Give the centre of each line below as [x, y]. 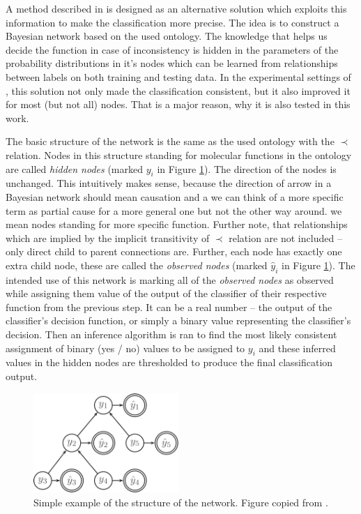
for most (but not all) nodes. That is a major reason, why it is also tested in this [178, 104]
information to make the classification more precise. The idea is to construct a [172, 22]
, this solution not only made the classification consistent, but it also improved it [178, 90]
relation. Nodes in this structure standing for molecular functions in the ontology [179, 154]
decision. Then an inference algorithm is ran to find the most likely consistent [171, 334]
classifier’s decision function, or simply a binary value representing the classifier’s [178, 320]
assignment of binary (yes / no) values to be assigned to [125, 348]
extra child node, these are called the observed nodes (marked [137, 265]
